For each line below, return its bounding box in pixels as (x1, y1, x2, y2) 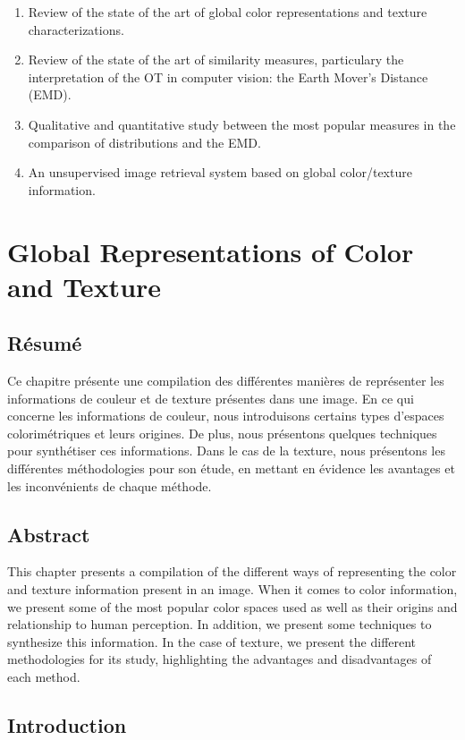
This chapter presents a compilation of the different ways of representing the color (7, 562, 457, 581)
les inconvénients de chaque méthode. (7, 476, 212, 495)
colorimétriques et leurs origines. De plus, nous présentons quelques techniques (7, 423, 437, 442)
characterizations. (28, 20, 124, 38)
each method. (7, 668, 80, 686)
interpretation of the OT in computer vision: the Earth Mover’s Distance (28, 67, 428, 86)
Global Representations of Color (7, 233, 414, 269)
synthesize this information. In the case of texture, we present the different (7, 632, 417, 651)
